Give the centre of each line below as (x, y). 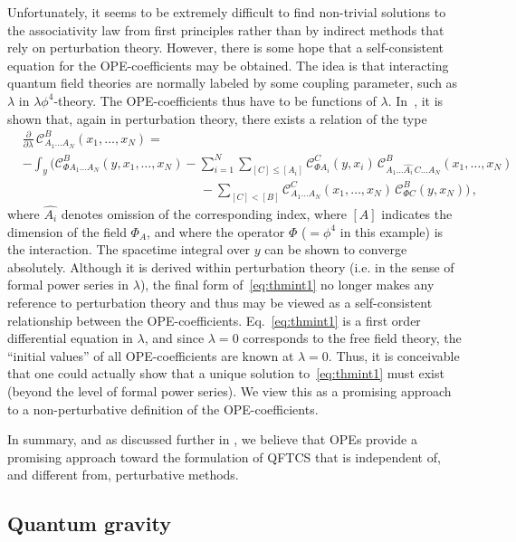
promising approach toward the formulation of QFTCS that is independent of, (224, 456)
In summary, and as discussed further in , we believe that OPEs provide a (212, 439)
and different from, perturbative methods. (123, 475)
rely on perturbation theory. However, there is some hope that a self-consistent (226, 48)
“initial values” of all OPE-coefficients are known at (151, 355)
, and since (174, 338)
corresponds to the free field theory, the (352, 338)
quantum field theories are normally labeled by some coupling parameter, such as (233, 83)
